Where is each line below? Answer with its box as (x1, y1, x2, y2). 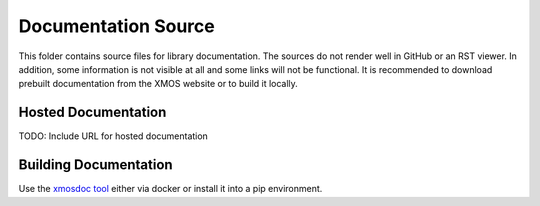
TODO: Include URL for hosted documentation (18, 130, 209, 142)
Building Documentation (18, 156, 174, 174)
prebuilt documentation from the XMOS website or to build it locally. (18, 78, 299, 90)
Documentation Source (18, 15, 215, 37)
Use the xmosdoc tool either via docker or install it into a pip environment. (18, 183, 323, 195)
